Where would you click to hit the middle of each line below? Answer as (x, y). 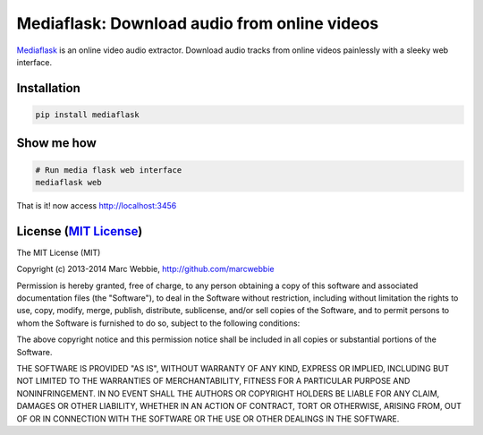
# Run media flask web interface (109, 170)
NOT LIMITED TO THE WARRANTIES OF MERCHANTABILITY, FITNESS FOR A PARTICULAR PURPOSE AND (213, 381)
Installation (48, 88)
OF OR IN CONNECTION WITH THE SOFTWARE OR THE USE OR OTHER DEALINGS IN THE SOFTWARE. (208, 418)
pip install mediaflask (88, 115)
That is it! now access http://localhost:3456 (97, 205)
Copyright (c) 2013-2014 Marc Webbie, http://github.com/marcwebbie (145, 269)
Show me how (57, 143)
